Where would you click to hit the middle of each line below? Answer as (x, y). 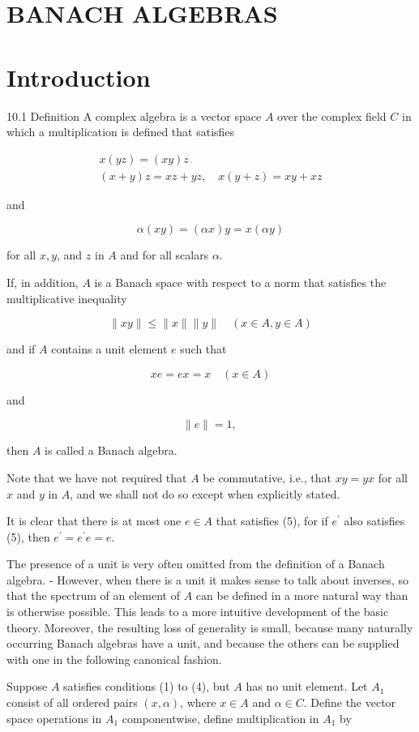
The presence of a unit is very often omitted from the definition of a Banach (196, 564)
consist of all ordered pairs (72, 702)
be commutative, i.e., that (267, 477)
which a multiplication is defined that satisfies (121, 132)
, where (198, 702)
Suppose (27, 686)
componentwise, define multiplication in (220, 718)
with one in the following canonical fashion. (114, 659)
